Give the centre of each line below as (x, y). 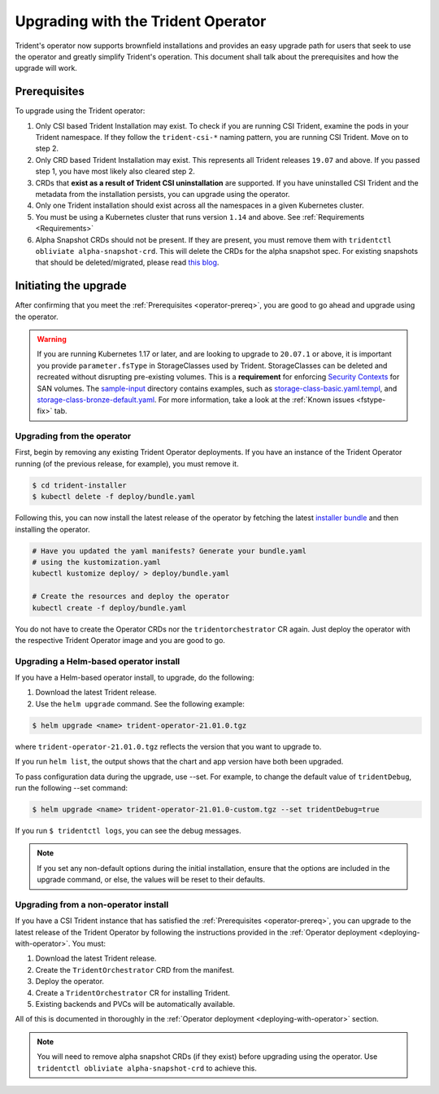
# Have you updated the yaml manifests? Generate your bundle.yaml (170, 551)
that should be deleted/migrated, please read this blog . (127, 263)
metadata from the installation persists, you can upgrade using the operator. (163, 194)
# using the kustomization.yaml (97, 562)
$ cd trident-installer (80, 485)
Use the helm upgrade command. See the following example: (140, 703)
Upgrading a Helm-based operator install (98, 661)
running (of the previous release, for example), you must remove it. (127, 463)
